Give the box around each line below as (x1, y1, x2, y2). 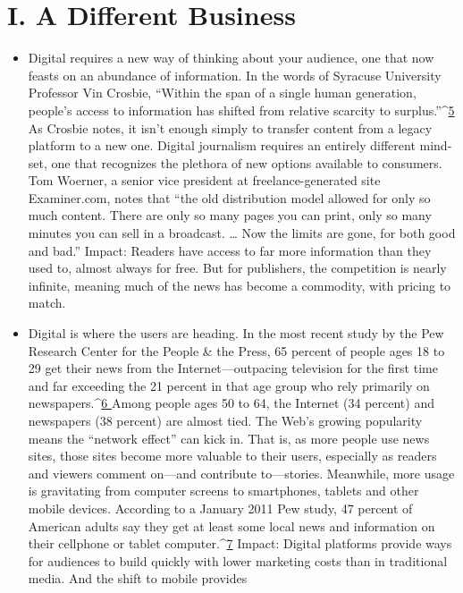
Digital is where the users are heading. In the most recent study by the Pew (28, 324, 444, 343)
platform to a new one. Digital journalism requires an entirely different (28, 136, 416, 155)
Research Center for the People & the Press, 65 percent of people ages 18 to (28, 341, 445, 360)
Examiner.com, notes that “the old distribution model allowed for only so (28, 188, 431, 207)
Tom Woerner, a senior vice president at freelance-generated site (28, 171, 381, 190)
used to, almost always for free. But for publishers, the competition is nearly (28, 258, 447, 277)
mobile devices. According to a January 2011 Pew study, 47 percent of (28, 498, 413, 517)
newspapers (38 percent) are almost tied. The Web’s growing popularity (28, 411, 423, 429)
